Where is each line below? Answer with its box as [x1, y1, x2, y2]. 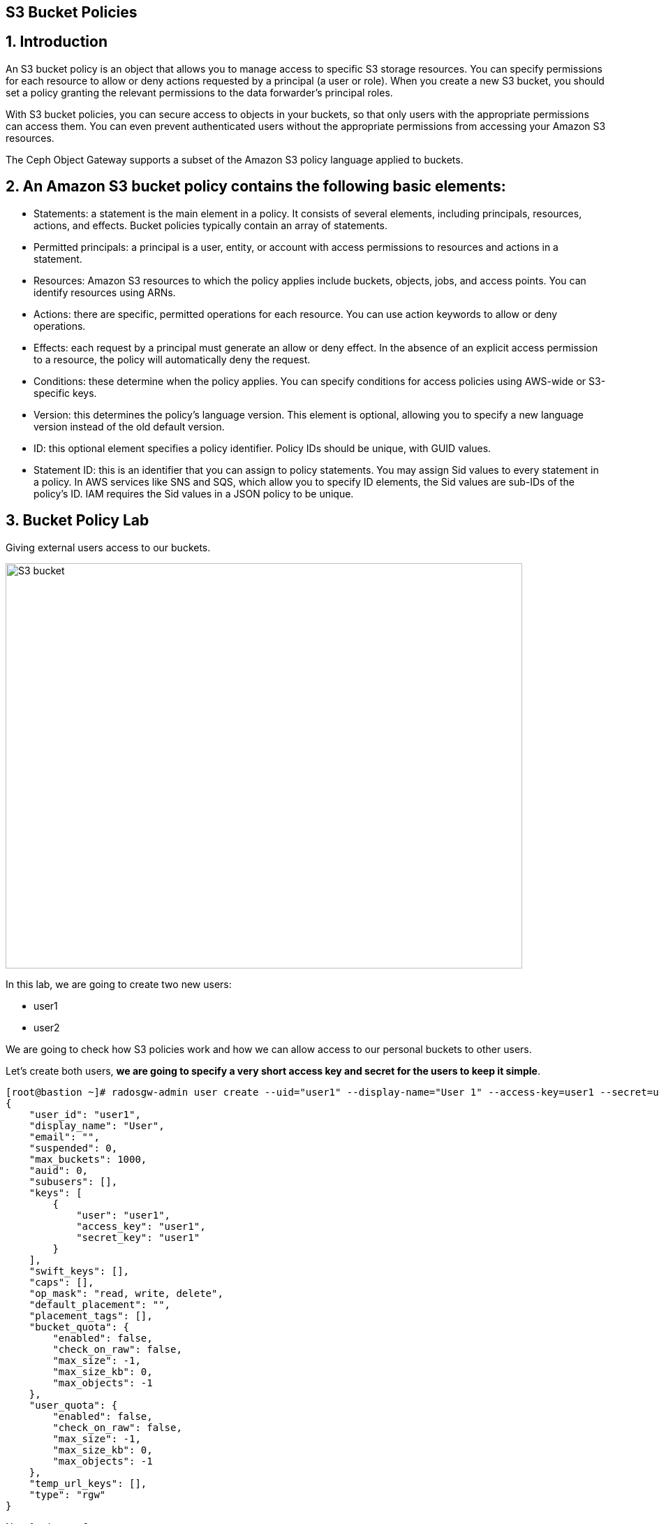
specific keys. [34, 386, 97, 399]
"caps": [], [29, 1276, 94, 1288]
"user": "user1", [76, 1209, 171, 1221]
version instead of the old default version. [34, 420, 225, 433]
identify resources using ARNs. [34, 286, 176, 298]
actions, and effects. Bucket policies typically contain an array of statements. [34, 219, 387, 231]
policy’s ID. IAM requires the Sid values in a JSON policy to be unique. [34, 487, 354, 500]
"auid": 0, [29, 1164, 89, 1176]
